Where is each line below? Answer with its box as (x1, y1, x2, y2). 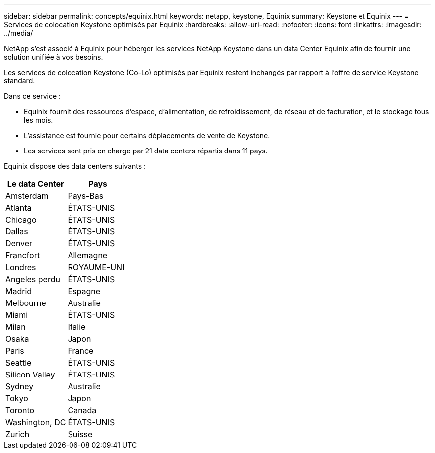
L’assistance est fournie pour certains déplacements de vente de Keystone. (24, 131, 270, 140)
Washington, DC (5, 417, 66, 427)
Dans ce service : (4, 92, 61, 100)
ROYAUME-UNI (68, 262, 125, 272)
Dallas (5, 226, 28, 236)
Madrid (5, 286, 32, 296)
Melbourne (5, 298, 46, 308)
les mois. (24, 116, 53, 124)
